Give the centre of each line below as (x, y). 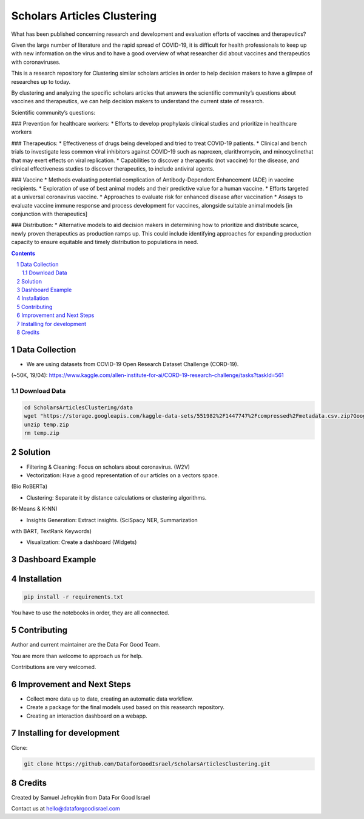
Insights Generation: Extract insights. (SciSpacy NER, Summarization (112, 520)
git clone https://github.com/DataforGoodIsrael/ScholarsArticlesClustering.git (147, 764)
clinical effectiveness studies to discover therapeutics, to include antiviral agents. (113, 169)
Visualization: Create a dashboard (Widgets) (82, 542)
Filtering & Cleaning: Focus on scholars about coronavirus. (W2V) (108, 467)
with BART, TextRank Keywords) (52, 531)
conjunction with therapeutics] (49, 214)
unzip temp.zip (46, 424)
